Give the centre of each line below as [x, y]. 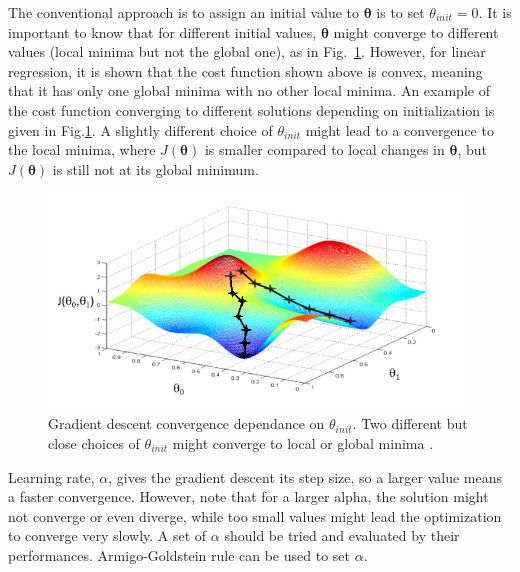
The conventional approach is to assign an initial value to [184, 12]
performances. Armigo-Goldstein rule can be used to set [179, 554]
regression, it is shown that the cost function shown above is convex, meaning [245, 70]
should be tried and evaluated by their [342, 535]
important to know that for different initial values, [162, 31]
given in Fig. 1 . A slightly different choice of [140, 129]
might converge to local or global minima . [303, 442]
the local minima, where [82, 149]
